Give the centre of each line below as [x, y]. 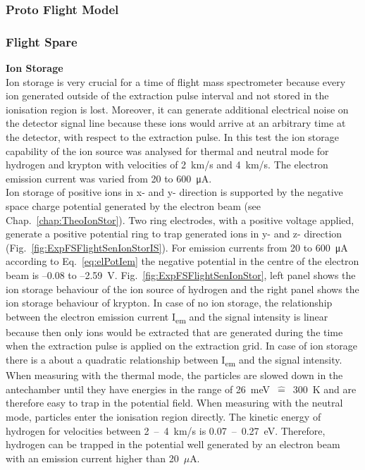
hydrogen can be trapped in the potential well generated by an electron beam [173, 444]
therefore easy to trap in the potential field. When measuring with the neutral [174, 403]
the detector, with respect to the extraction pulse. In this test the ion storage [173, 137]
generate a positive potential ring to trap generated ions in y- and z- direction [174, 234]
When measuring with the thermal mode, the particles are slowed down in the [174, 375]
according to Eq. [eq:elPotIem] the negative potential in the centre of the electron [182, 261]
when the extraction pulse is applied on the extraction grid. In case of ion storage [182, 346]
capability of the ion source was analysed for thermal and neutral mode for [167, 150]
